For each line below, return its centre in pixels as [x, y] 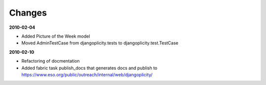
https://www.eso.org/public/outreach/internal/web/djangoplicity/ [87, 74]
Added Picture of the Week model [56, 36]
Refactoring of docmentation [50, 61]
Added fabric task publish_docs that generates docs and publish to [89, 68]
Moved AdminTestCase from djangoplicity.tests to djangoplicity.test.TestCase [100, 43]
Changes [28, 13]
